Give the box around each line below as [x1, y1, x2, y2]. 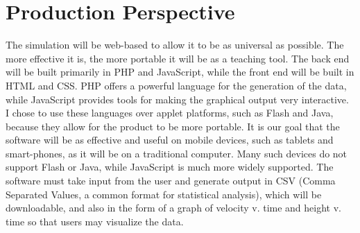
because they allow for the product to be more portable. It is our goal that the [6, 119, 340, 133]
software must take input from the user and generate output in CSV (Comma [6, 173, 336, 188]
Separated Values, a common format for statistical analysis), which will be [6, 187, 322, 201]
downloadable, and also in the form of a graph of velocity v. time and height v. [6, 200, 341, 215]
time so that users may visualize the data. [6, 214, 184, 228]
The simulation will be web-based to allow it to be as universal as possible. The [6, 37, 344, 52]
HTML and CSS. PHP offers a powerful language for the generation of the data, [6, 78, 347, 92]
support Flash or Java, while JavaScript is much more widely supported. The [6, 159, 334, 174]
